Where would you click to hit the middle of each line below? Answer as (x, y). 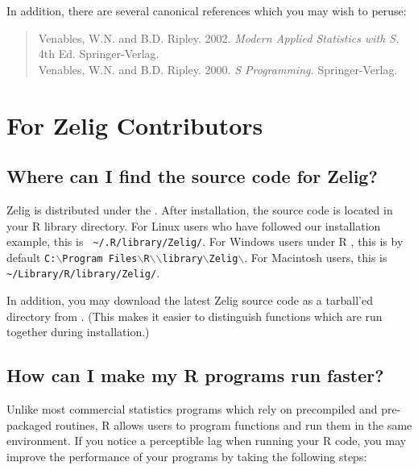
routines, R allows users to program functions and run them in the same (234, 424)
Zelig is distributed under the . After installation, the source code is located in (200, 209)
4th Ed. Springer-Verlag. (99, 54)
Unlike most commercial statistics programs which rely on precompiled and (192, 409)
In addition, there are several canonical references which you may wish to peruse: (207, 10)
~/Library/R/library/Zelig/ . (83, 273)
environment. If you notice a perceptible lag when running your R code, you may (207, 441)
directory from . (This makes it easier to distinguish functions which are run (195, 316)
